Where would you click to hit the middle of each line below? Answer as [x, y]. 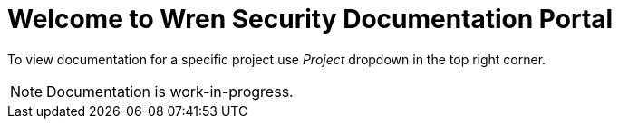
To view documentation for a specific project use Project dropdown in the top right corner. [277, 59]
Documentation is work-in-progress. [170, 91]
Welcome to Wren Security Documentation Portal [310, 19]
